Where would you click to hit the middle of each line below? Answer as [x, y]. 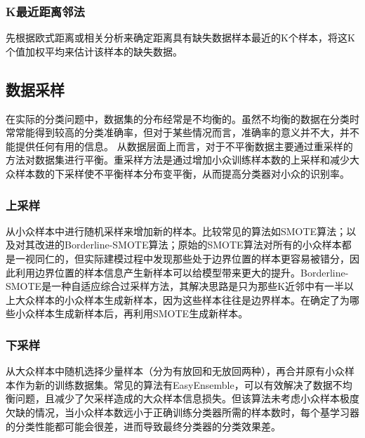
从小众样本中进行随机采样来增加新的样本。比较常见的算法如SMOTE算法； [176, 231]
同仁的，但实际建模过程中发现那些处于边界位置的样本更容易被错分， [192, 258]
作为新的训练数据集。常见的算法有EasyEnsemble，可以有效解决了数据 [174, 384]
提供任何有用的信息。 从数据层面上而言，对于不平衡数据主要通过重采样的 [184, 146]
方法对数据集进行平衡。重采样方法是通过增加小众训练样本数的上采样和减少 [178, 160]
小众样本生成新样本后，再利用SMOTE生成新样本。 [132, 313]
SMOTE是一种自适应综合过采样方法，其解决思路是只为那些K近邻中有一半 [175, 286]
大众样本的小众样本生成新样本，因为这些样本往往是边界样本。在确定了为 [182, 299]
